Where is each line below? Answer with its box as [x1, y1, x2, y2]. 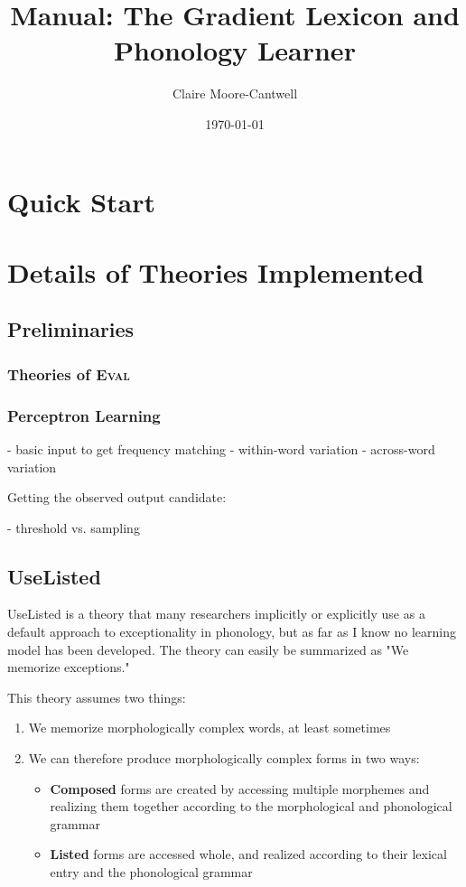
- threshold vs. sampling [7, 518, 140, 537]
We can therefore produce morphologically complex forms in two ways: [28, 749, 420, 768]
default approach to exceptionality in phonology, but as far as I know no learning [7, 622, 456, 641]
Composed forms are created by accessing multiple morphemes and [50, 779, 430, 798]
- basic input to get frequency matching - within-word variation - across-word [7, 439, 435, 458]
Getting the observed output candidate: [7, 488, 227, 507]
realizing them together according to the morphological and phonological [50, 797, 452, 816]
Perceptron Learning [7, 404, 161, 426]
